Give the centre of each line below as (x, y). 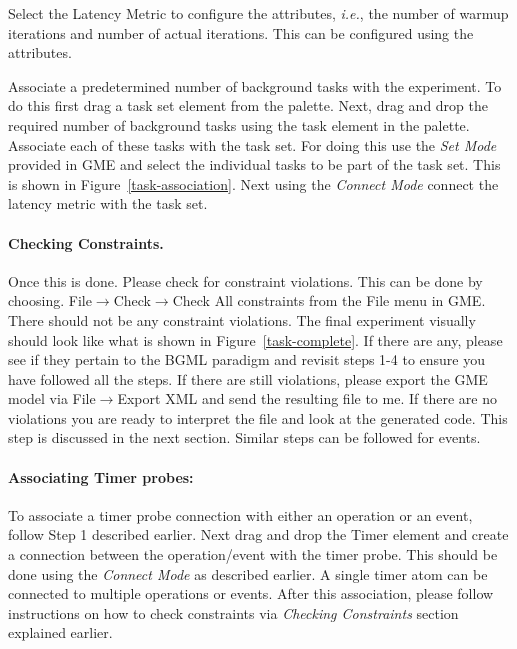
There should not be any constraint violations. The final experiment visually (242, 319)
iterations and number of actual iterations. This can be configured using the (241, 32)
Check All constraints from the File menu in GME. (329, 300)
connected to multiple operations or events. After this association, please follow (251, 593)
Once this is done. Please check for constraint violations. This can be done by (245, 280)
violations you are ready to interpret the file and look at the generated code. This (258, 417)
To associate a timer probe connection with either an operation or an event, (240, 514)
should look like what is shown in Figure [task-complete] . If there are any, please (255, 339)
